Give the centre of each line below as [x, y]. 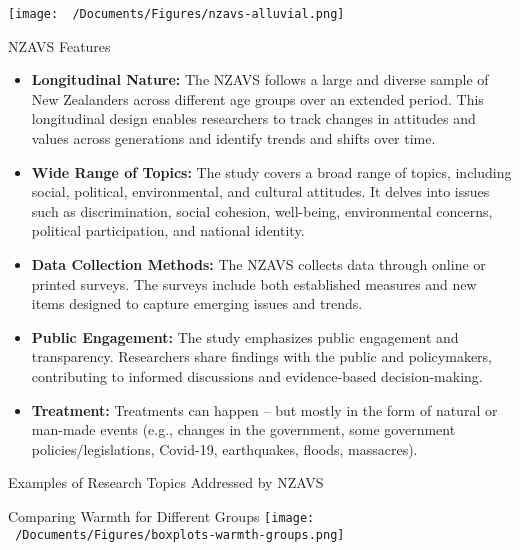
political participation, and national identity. [168, 230]
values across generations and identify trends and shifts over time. [233, 138]
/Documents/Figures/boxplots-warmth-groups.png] [180, 534]
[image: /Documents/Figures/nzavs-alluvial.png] [176, 14]
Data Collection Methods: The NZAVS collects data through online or [258, 264]
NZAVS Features [59, 45]
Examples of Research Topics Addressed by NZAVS [166, 482]
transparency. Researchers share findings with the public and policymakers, [261, 356]
